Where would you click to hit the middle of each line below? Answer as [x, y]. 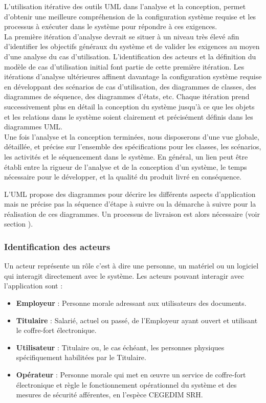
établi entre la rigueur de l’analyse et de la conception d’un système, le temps [126, 166]
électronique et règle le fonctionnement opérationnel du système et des [126, 384]
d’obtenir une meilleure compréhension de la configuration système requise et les [130, 16]
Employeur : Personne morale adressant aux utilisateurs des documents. [131, 303]
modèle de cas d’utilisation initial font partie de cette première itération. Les [124, 66]
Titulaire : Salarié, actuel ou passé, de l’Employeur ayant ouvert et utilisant [137, 320]
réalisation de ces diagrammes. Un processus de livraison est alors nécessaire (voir [132, 214]
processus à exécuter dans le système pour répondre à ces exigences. [111, 26]
